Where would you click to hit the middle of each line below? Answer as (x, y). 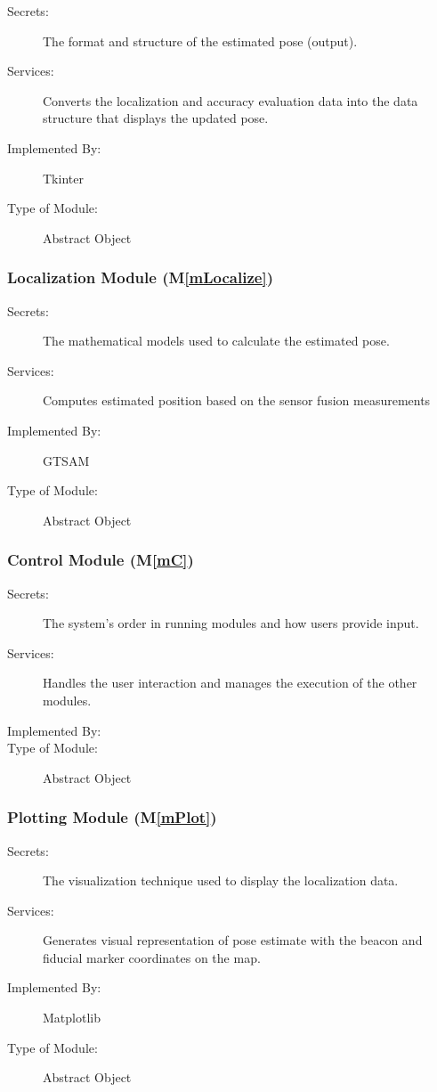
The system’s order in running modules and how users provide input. (231, 623)
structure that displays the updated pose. (156, 118)
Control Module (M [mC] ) (101, 560)
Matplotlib (72, 1018)
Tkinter (63, 178)
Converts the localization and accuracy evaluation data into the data (231, 100)
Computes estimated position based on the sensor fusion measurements (237, 400)
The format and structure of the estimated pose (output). (200, 41)
